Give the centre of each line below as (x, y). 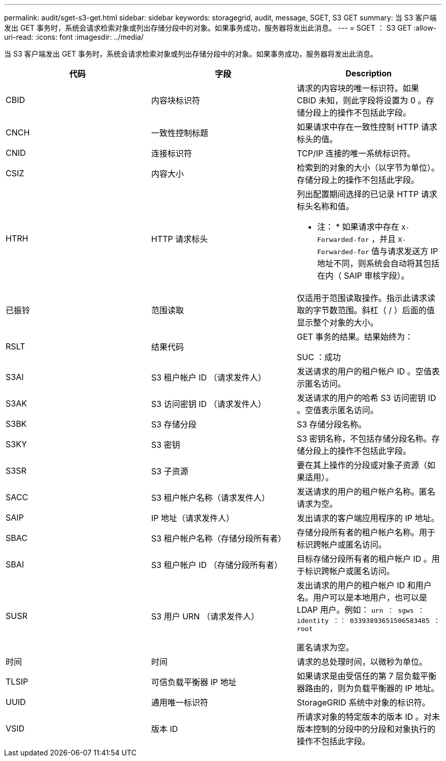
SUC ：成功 (319, 357)
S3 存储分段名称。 (331, 424)
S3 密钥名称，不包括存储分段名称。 (364, 439)
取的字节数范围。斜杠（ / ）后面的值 (366, 310)
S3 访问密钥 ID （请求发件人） (208, 404)
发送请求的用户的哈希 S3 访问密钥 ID (366, 398)
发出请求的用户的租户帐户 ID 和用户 (364, 585)
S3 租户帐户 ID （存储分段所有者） (217, 565)
